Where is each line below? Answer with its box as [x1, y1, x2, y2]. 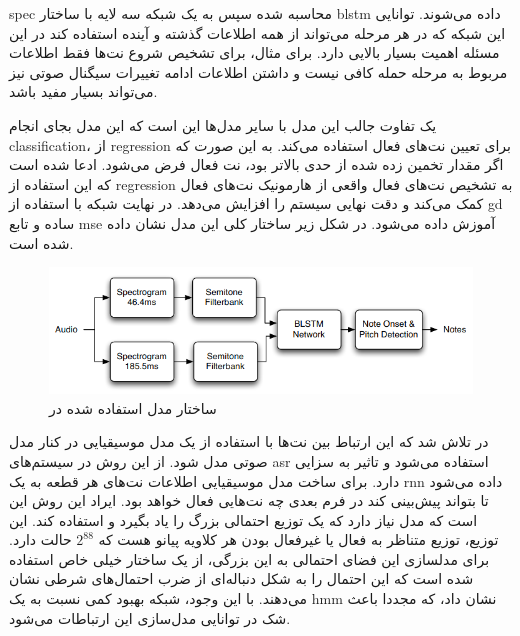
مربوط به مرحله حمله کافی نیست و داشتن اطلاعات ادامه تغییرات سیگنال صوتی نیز [9, 61, 508, 82]
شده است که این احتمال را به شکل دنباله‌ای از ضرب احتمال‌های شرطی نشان [9, 568, 474, 589]
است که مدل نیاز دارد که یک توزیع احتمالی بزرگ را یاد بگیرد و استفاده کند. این [9, 509, 478, 530]
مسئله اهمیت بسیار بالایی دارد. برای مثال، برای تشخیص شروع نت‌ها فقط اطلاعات [9, 42, 500, 63]
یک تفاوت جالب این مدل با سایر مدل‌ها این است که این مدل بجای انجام [9, 114, 437, 135]
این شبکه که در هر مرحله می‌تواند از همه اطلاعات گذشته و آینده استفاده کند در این [9, 22, 506, 43]
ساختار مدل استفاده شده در [49, 397, 217, 418]
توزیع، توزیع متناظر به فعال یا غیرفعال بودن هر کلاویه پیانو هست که [98, 529, 499, 550]
